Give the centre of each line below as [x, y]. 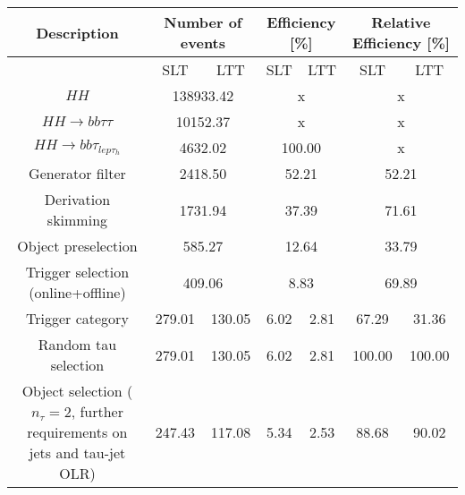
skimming [77, 220]
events [203, 43]
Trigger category [77, 318]
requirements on [77, 432]
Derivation [77, 199]
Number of [203, 22]
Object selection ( [77, 391]
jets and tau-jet [77, 452]
